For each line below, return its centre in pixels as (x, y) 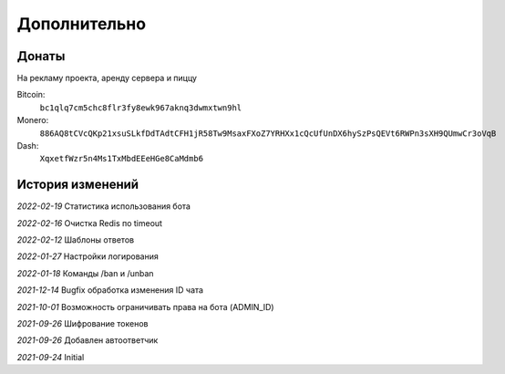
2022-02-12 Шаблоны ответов (76, 240)
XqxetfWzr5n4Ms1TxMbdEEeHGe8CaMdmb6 (122, 159)
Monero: (33, 120)
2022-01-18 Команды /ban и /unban (85, 273)
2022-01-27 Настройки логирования (88, 256)
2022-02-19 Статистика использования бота (104, 206)
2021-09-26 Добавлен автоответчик (88, 340)
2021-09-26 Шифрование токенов (82, 324)
